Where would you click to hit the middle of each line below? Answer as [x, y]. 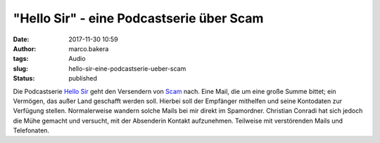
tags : [21, 59]
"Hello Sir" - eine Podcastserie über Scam [138, 18]
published [83, 79]
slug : [20, 68]
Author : [25, 48]
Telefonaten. [31, 130]
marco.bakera [89, 48]
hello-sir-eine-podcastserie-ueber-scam [127, 68]
